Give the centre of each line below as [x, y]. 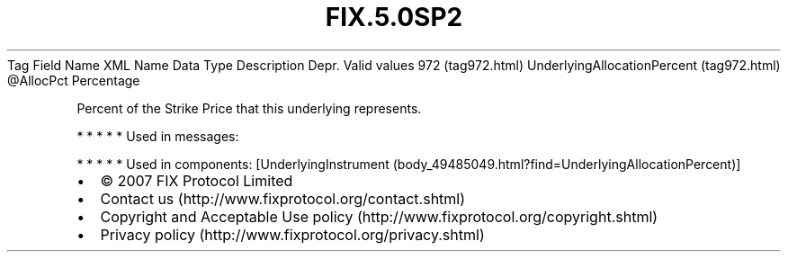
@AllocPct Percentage [74, 80]
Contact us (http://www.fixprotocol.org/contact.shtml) [283, 198]
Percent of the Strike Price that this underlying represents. [249, 108]
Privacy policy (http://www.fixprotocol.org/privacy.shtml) [292, 234]
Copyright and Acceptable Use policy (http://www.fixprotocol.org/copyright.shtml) [379, 216]
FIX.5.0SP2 [394, 17]
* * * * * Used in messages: [158, 136]
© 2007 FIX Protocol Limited [197, 180]
